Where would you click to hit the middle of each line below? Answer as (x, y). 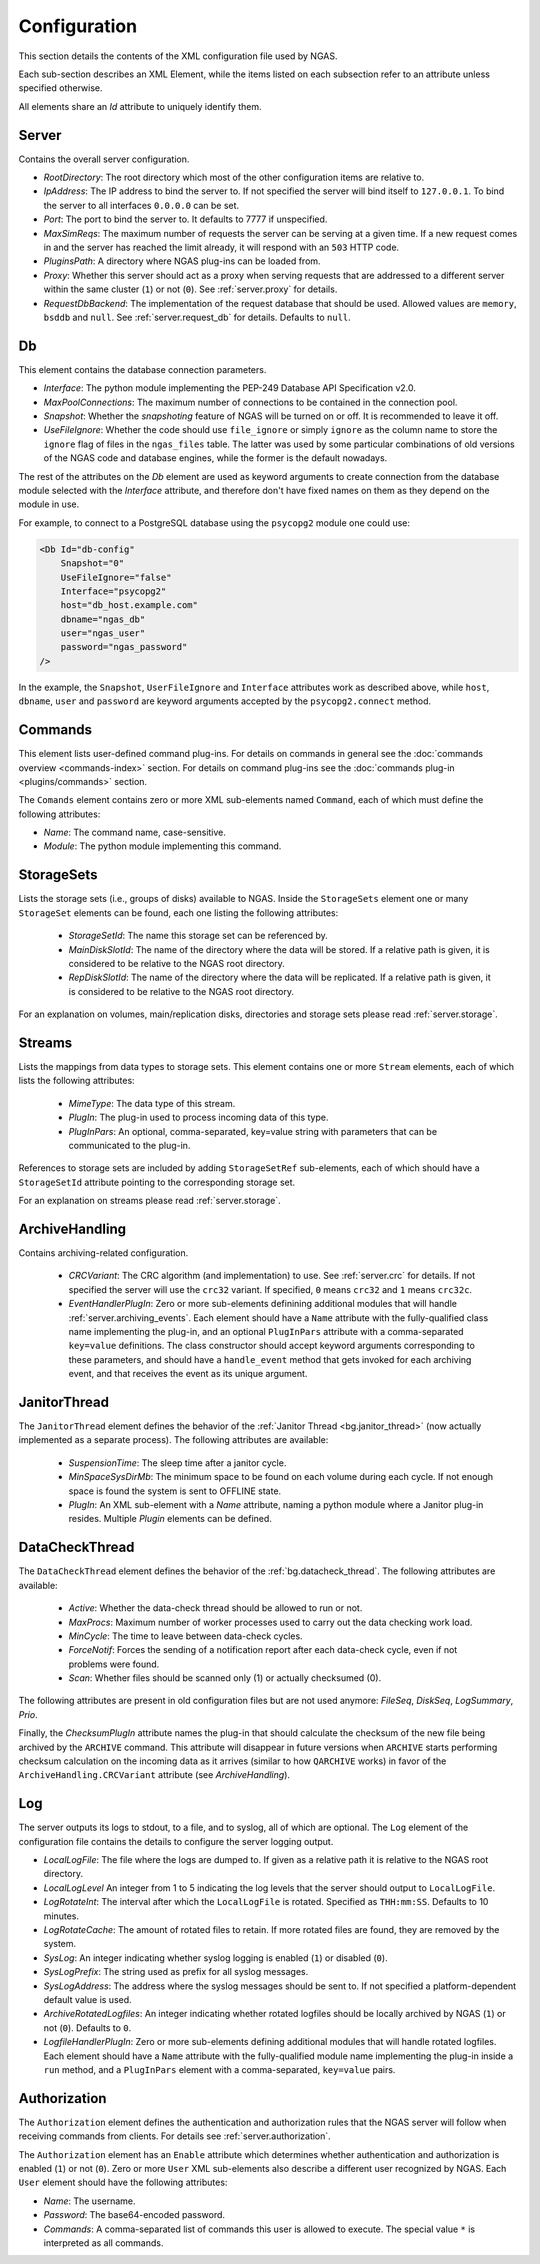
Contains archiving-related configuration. (103, 1253)
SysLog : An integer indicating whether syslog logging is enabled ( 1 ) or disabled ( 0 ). (216, 1957)
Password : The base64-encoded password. (134, 2215)
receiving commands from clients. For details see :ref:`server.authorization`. (175, 2136)
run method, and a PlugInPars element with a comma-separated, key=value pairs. (219, 2069)
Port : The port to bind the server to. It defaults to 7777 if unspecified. (185, 219)
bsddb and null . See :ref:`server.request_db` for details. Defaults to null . (197, 317)
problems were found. (114, 1664)
